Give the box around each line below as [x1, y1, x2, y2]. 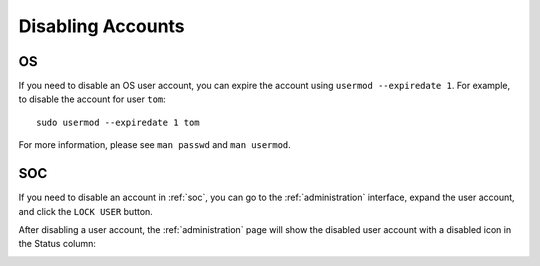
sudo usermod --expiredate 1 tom [36, 116, 200, 128]
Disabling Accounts [18, 15, 185, 37]
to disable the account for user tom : [18, 93, 167, 105]
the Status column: [18, 238, 97, 250]
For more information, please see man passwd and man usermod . [18, 139, 292, 151]
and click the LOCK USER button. [18, 205, 154, 217]
